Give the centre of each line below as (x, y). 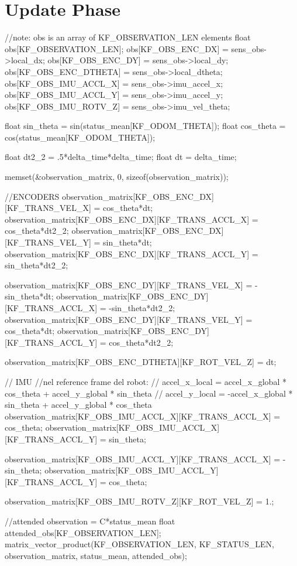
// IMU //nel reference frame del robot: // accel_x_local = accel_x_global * (146, 381)
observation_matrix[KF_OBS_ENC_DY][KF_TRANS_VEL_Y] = (129, 319)
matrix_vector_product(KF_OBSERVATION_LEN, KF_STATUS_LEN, (139, 544)
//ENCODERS (32, 196)
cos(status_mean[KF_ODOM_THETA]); (80, 137)
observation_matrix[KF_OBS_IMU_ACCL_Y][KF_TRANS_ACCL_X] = (143, 458)
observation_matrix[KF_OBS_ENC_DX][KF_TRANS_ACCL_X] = (132, 219)
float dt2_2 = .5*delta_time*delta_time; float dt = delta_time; (121, 157)
